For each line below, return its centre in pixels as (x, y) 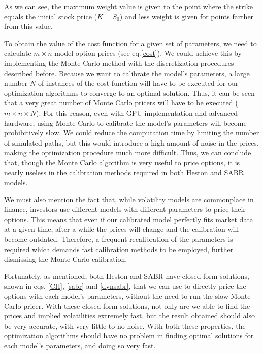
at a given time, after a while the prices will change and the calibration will (122, 229)
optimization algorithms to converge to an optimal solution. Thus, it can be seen (129, 93)
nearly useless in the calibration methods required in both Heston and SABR (124, 172)
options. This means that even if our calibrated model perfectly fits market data (129, 219)
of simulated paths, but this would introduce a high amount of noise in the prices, (131, 142)
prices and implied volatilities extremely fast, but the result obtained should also (130, 316)
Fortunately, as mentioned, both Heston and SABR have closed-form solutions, (127, 276)
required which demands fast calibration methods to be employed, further (119, 249)
